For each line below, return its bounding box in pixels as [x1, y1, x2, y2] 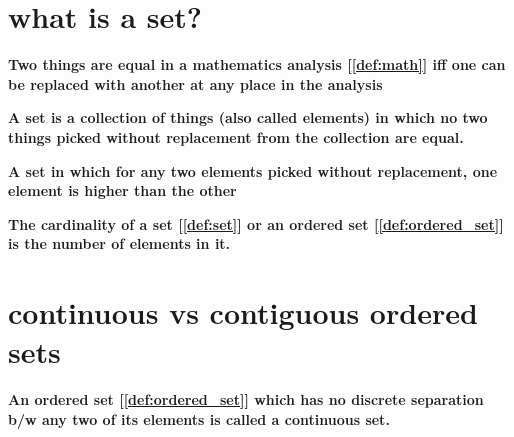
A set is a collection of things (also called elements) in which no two [8, 107, 488, 128]
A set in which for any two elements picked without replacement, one [8, 160, 498, 181]
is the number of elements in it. [8, 233, 231, 254]
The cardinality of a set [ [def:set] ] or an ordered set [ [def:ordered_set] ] [8, 213, 504, 234]
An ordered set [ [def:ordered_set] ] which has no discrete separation [8, 389, 484, 410]
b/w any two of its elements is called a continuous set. [8, 408, 390, 429]
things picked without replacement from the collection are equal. [8, 126, 464, 147]
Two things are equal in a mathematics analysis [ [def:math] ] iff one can [8, 54, 506, 75]
